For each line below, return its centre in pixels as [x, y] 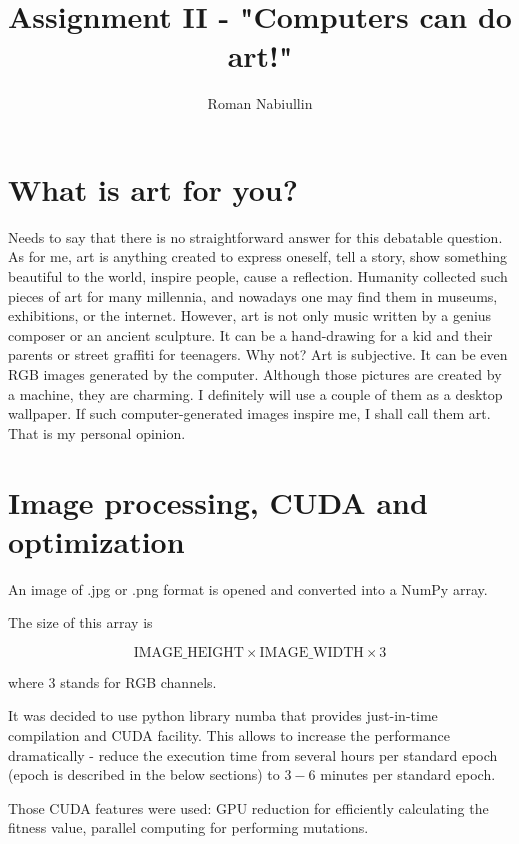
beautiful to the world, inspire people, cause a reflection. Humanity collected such [258, 276]
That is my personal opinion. [97, 432]
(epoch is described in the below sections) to [144, 774]
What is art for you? [153, 188]
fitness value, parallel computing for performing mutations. [188, 827]
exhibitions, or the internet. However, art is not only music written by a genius [250, 315]
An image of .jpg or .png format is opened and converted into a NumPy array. [248, 588]
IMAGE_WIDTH [311, 652]
